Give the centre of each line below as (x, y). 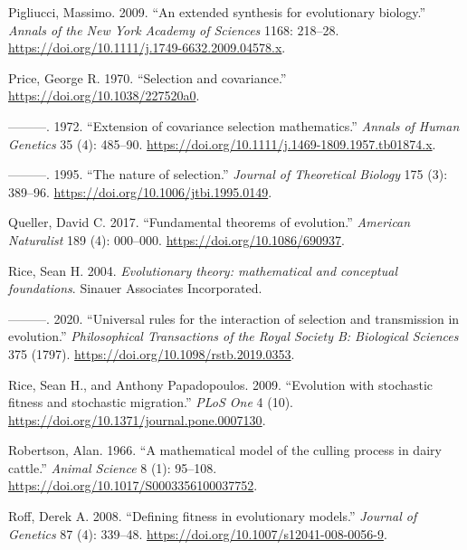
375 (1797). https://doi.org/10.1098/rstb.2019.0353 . (152, 353)
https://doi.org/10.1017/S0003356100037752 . (133, 485)
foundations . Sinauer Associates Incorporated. (135, 288)
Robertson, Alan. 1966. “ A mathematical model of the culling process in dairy (225, 450)
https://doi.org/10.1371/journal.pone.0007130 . (137, 419)
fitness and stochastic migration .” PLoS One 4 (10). (151, 402)
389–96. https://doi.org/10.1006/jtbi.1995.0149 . (140, 191)
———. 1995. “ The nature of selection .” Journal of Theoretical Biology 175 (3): (228, 174)
